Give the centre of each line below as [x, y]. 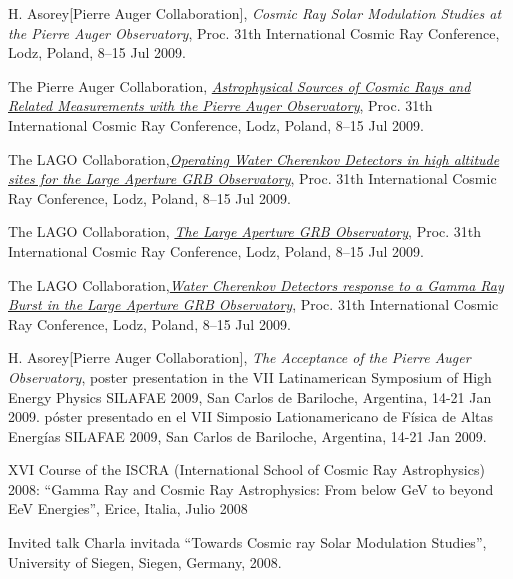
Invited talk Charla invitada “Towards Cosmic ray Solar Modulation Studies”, [247, 542]
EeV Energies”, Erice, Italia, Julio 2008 [128, 508]
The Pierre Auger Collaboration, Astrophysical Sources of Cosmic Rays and [239, 85]
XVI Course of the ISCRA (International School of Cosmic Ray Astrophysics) [246, 469]
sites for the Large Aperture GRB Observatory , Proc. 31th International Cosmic [252, 178]
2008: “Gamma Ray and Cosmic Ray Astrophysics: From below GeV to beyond [251, 488]
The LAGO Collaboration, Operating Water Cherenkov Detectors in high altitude [254, 158]
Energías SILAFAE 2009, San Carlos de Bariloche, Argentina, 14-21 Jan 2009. [247, 435]
